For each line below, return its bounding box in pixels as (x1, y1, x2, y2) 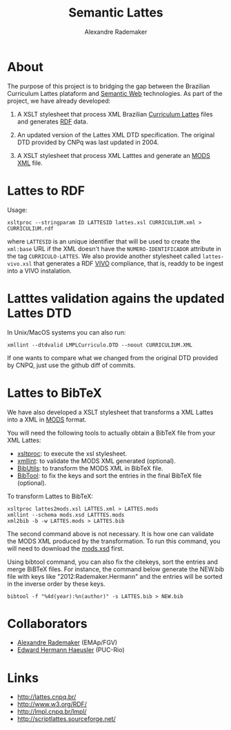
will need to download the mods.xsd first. (7, 544, 125, 553)
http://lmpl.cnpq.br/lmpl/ (17, 707, 88, 716)
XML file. (17, 159, 43, 167)
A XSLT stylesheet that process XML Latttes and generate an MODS (17, 151, 210, 159)
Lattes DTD (7, 305, 72, 321)
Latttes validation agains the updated (7, 290, 225, 306)
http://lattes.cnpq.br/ (17, 693, 77, 701)
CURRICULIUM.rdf (7, 225, 54, 232)
